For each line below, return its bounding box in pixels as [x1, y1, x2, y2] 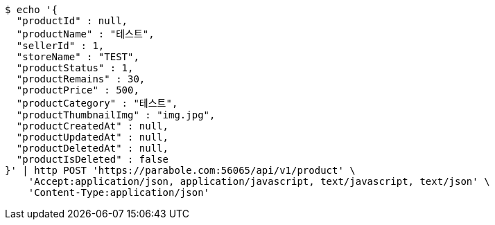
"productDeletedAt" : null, [16, 143, 169, 154]
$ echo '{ [5, 4, 58, 15]
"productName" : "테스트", [16, 28, 155, 39]
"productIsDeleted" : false [16, 154, 169, 165]
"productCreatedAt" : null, [16, 120, 169, 132]
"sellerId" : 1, [16, 40, 105, 51]
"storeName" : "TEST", [16, 51, 139, 62]
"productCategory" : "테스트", [16, 98, 178, 109]
